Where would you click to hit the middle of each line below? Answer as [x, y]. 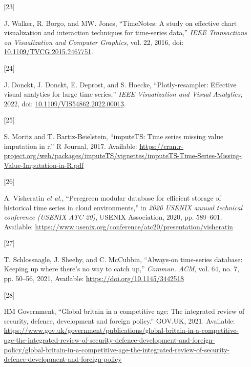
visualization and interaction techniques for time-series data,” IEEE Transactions [125, 32]
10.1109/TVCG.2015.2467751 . [49, 51]
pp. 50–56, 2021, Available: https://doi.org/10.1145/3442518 [94, 278]
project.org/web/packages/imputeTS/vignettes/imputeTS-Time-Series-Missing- [123, 155]
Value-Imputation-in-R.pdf [44, 165]
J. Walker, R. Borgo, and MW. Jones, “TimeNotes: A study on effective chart [120, 23]
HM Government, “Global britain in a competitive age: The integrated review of [124, 311]
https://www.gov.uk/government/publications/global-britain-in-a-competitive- [121, 330]
